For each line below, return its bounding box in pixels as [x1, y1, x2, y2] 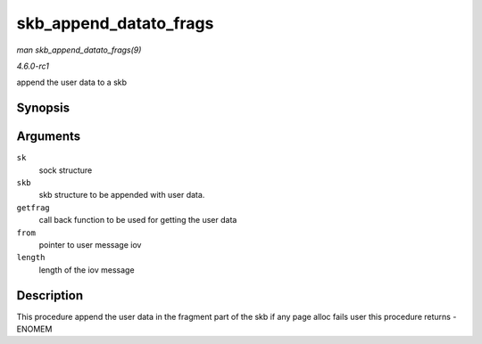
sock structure [38, 165, 93, 176]
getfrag [16, 202, 51, 213]
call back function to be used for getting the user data [38, 215, 237, 225]
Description [16, 288, 84, 303]
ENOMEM [16, 324, 53, 334]
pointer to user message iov [38, 239, 142, 250]
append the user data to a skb [16, 77, 128, 88]
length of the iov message [38, 264, 135, 275]
